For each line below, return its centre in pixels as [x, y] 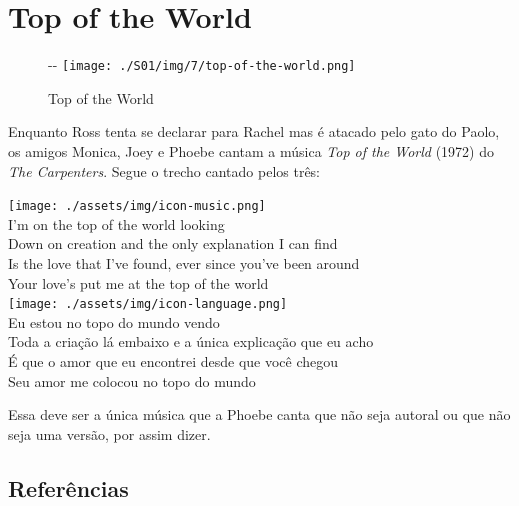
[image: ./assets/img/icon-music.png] [137, 206]
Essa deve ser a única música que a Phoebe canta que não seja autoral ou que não [259, 414]
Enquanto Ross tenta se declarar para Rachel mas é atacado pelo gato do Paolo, [254, 131]
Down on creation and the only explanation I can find [173, 243]
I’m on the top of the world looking [116, 223]
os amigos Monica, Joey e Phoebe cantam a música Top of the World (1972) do [251, 150]
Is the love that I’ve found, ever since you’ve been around [184, 263]
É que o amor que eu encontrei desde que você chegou [173, 361]
